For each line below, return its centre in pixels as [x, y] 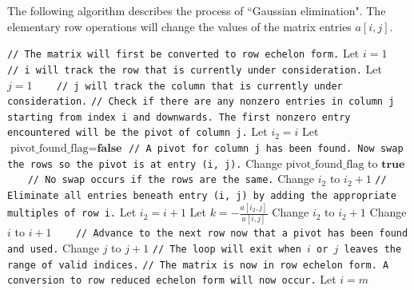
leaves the [373, 250]
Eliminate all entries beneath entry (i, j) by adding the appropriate [202, 196]
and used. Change [53, 248]
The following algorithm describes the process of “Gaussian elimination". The [197, 10]
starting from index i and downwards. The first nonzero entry [179, 117]
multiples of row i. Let [72, 212]
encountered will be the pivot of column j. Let [137, 131]
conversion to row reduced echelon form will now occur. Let [172, 279]
